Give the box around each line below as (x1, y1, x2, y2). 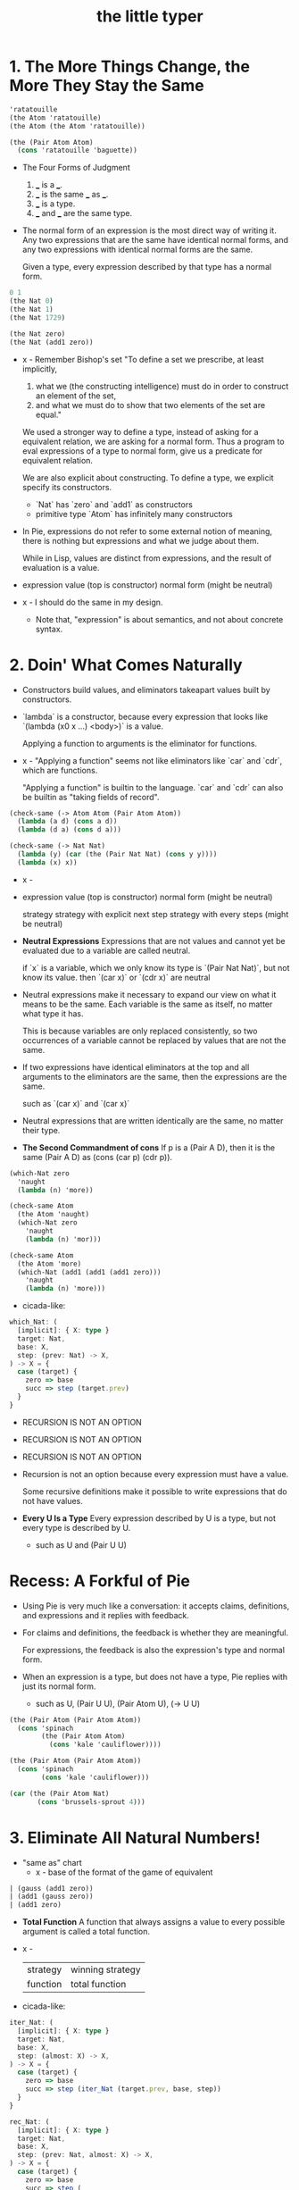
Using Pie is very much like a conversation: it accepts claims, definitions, (21, 1601, 290, 1611)
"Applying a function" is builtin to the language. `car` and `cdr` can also (21, 782, 284, 792)
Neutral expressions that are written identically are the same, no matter (21, 1115, 284, 1126)
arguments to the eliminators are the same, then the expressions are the (21, 1071, 287, 1082)
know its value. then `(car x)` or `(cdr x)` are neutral (21, 972, 211, 982)
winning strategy (70, 1963, 141, 1976)
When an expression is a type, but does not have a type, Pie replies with (21, 1671, 288, 1682)
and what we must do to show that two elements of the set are (35, 399, 266, 410)
